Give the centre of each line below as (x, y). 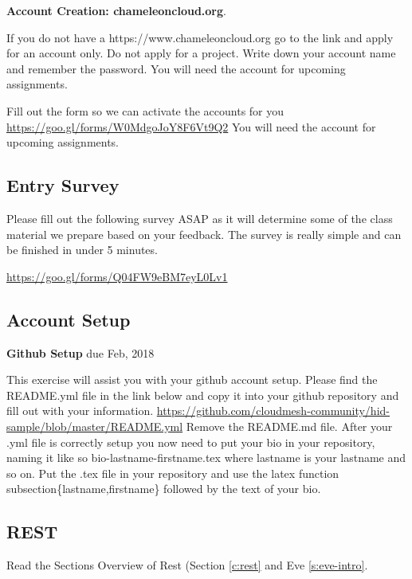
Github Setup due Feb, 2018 (80, 352)
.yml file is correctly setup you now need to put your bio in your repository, (191, 442)
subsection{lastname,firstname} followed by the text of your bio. (164, 489)
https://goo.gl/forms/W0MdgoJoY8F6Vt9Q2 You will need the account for (191, 126)
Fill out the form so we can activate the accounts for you (145, 110)
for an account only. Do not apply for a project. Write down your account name (201, 53)
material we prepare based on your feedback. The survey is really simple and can (204, 234)
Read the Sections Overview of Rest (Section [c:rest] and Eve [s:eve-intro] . (187, 565)
